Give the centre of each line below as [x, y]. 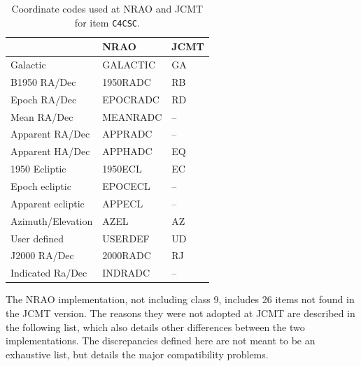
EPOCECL [126, 186]
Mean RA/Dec [42, 116]
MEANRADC [132, 116]
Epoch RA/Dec [44, 99]
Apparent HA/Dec [50, 151]
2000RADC [127, 255]
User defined [37, 238]
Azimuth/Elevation [52, 220]
